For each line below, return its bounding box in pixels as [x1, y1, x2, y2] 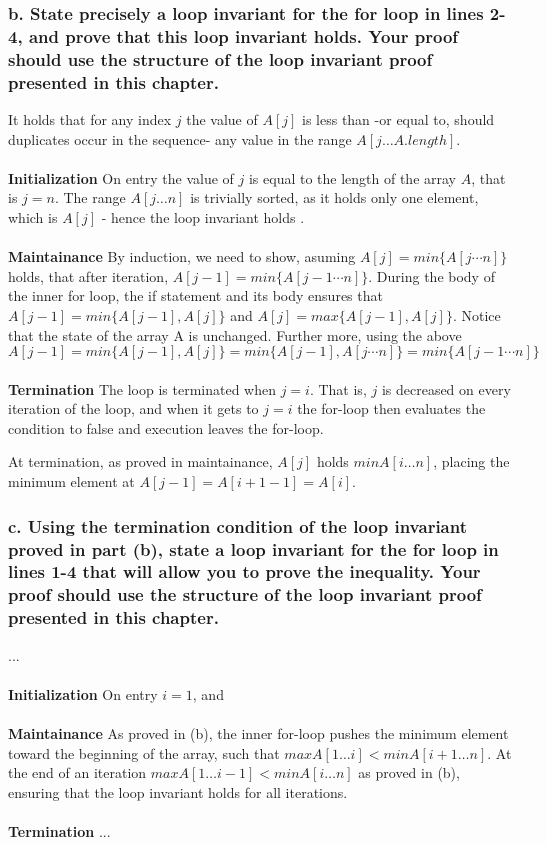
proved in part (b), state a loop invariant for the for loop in [8, 536, 499, 561]
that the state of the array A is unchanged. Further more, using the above [8, 324, 462, 345]
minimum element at [8, 471, 135, 492]
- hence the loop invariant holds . [101, 206, 305, 227]
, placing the [433, 451, 510, 472]
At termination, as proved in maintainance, [8, 451, 273, 472]
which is [8, 206, 58, 227]
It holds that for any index [8, 108, 172, 129]
